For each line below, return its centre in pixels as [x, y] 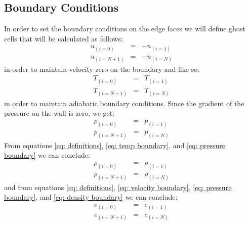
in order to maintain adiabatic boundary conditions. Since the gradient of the [124, 103]
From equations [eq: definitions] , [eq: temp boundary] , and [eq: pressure [115, 145]
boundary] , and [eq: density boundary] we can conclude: [91, 197]
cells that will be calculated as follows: [64, 38]
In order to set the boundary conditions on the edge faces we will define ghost [125, 29]
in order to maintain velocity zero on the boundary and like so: [102, 69]
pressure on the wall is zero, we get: [59, 113]
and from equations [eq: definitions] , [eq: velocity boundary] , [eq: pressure [118, 187]
